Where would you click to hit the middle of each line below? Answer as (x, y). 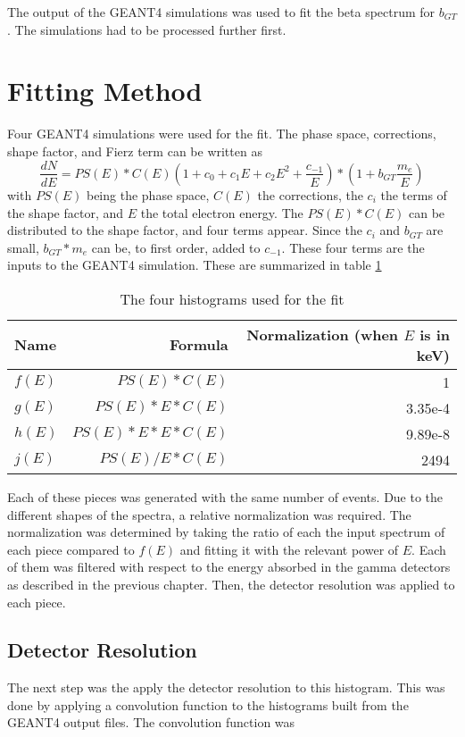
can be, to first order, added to (176, 247)
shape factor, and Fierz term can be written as (135, 151)
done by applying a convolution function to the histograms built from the (208, 704)
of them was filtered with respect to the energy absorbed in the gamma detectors (229, 567)
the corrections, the (310, 194)
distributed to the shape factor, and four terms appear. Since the (185, 230)
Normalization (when (323, 334)
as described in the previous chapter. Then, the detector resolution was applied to (231, 584)
